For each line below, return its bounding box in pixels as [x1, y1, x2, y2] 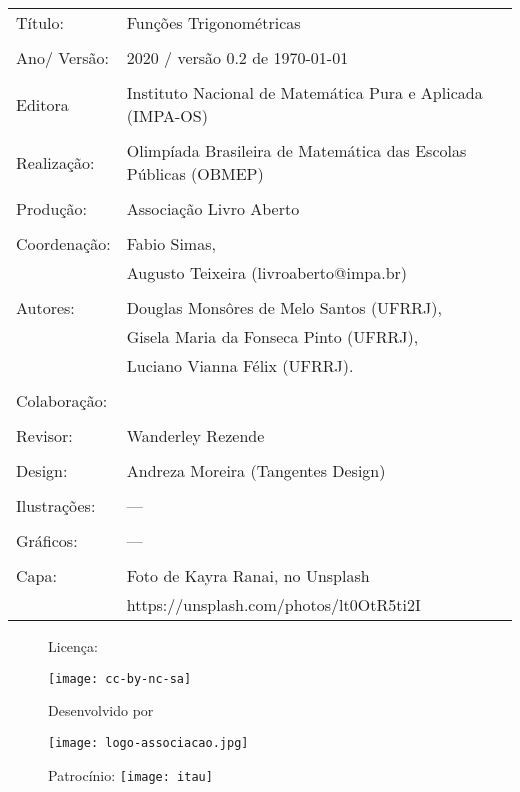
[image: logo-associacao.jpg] [48, 735, 249, 750]
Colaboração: [16, 389, 108, 412]
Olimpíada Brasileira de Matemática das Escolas [126, 139, 467, 162]
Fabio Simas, [126, 232, 216, 255]
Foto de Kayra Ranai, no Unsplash [126, 564, 370, 587]
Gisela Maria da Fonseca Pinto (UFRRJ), [126, 325, 419, 348]
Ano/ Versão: [16, 46, 110, 69]
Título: [16, 11, 65, 34]
